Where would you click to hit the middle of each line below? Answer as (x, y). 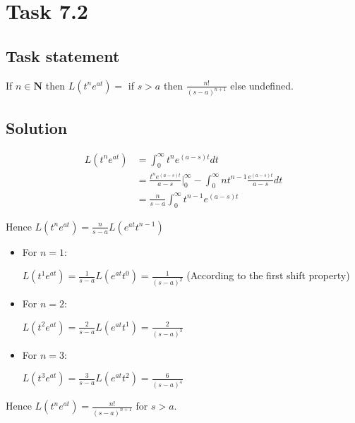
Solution (37, 127)
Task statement (63, 55)
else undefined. (262, 85)
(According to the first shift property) (268, 275)
